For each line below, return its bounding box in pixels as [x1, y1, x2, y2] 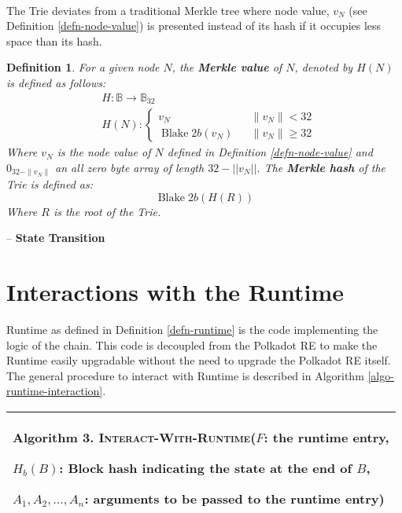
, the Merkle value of [171, 59, 282, 75]
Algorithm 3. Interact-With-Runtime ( [13, 428, 256, 446]
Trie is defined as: [6, 176, 94, 192]
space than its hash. [6, 32, 102, 49]
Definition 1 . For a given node [6, 59, 160, 75]
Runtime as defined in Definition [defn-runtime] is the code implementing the [6, 321, 378, 338]
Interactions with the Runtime [6, 276, 344, 308]
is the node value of [57, 144, 151, 160]
